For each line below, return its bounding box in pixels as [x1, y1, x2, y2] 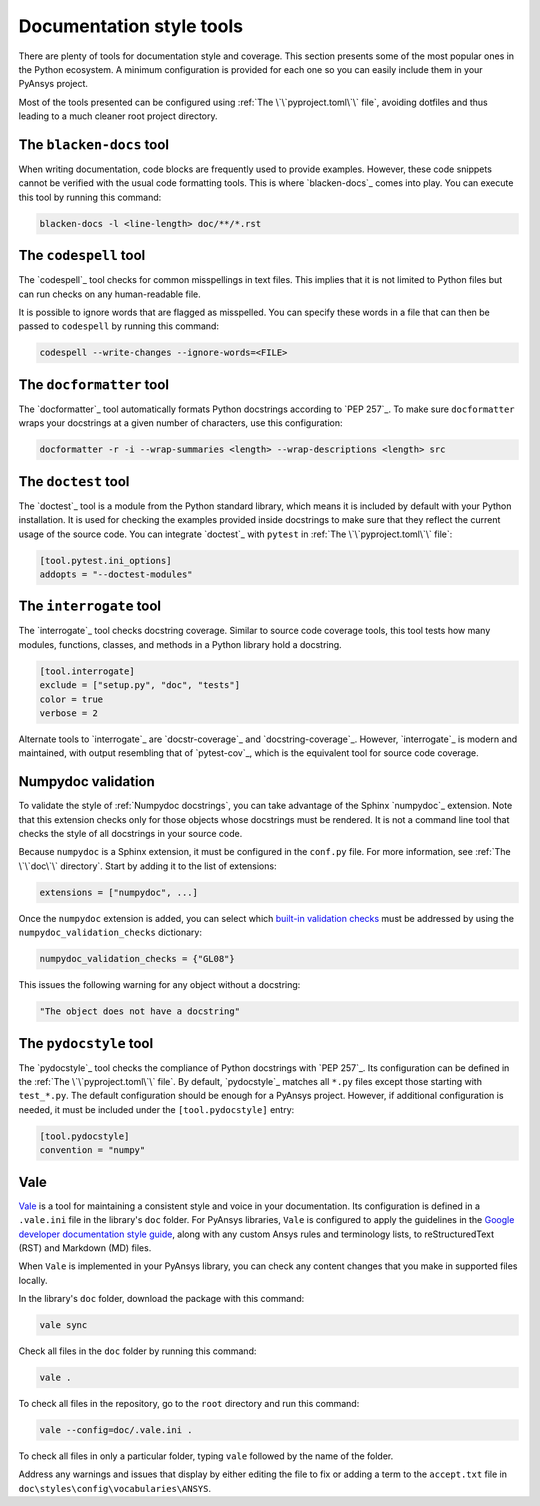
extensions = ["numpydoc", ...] [39, 886, 199, 898]
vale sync [39, 1320, 88, 1331]
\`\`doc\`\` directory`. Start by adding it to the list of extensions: [18, 860, 277, 872]
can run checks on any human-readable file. [18, 288, 201, 300]
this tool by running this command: [18, 191, 162, 203]
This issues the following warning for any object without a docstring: [18, 979, 301, 991]
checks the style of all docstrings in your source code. [18, 828, 243, 840]
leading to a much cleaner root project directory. [18, 110, 219, 122]
